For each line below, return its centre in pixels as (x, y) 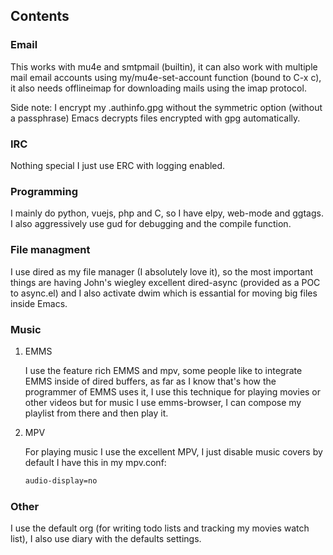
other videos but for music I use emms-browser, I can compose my (163, 402)
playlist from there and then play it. (96, 413)
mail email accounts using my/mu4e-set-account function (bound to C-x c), (166, 77)
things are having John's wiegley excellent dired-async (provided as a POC (165, 282)
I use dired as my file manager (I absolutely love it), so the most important (161, 271)
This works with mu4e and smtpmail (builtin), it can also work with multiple (164, 66)
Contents (40, 16)
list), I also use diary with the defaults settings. (106, 539)
